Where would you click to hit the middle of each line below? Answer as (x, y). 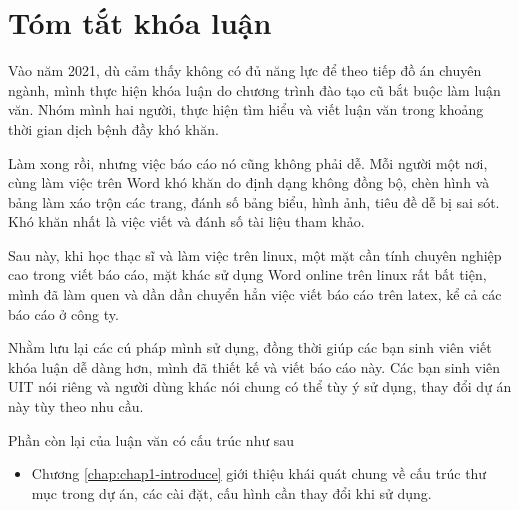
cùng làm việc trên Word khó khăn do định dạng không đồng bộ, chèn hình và (249, 182)
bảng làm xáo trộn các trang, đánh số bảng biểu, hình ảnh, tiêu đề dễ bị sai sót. (254, 201)
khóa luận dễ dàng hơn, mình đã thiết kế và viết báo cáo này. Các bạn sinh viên (254, 366)
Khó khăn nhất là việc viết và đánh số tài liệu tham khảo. (186, 221)
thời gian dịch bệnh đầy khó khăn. (113, 128)
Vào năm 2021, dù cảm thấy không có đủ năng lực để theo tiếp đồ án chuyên (245, 70)
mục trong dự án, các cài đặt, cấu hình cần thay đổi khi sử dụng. (231, 492)
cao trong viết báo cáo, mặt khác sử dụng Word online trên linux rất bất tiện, (247, 274)
